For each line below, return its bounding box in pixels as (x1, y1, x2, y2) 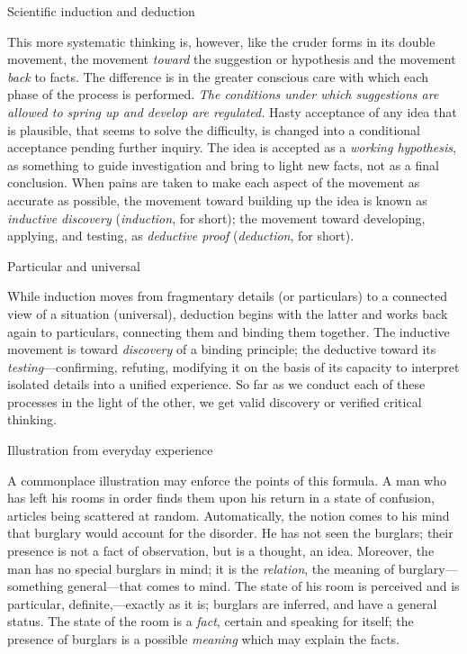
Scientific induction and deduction (7, 2, 195, 20)
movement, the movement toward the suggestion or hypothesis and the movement (7, 50, 456, 68)
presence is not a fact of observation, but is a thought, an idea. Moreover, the (7, 541, 435, 560)
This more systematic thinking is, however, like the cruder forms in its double (7, 32, 436, 50)
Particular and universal (7, 256, 140, 275)
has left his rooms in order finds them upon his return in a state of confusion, (7, 488, 435, 507)
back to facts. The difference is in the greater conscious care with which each (7, 67, 428, 86)
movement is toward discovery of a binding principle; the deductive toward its (7, 340, 436, 359)
